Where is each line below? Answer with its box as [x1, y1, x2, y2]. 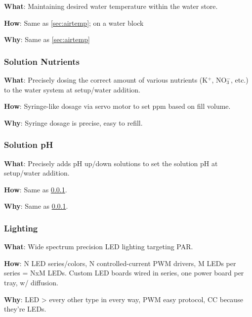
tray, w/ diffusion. [4, 277, 58, 287]
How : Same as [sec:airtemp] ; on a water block [4, 17, 144, 28]
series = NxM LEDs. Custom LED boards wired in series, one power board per [4, 268, 244, 278]
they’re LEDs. [4, 304, 46, 314]
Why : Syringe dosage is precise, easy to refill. [4, 117, 143, 128]
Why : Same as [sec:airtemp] [4, 34, 90, 45]
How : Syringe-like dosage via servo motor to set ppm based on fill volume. [4, 101, 231, 111]
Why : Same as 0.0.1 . [4, 201, 68, 211]
